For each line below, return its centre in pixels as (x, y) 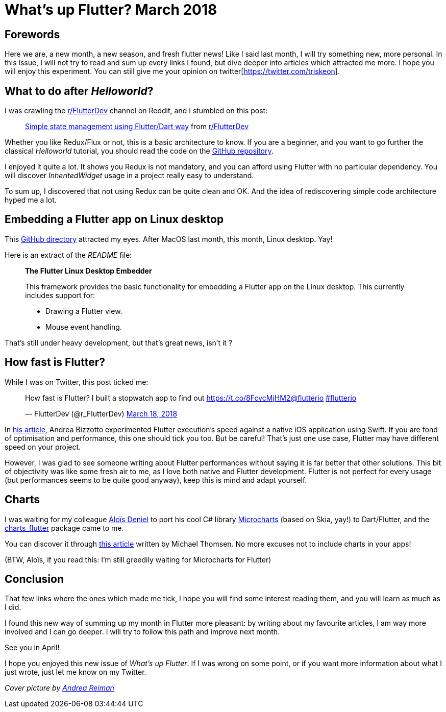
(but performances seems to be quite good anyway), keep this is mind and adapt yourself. (156, 480)
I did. (13, 607)
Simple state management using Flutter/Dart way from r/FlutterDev (137, 127)
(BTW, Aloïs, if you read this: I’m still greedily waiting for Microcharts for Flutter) (138, 559)
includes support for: (60, 295)
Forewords (32, 34)
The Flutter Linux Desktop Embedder (89, 271)
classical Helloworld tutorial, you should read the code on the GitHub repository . (139, 151)
